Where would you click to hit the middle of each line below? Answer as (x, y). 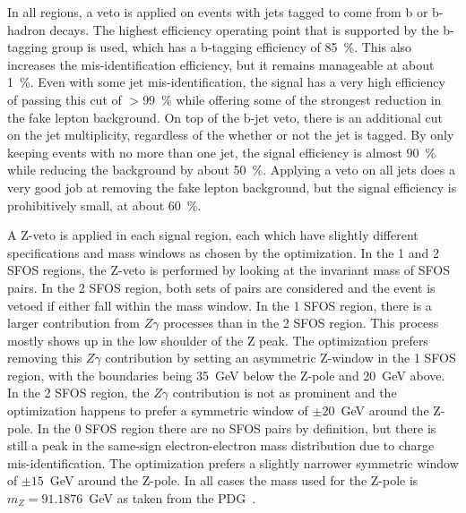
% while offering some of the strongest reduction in (302, 99)
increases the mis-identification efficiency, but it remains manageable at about (221, 64)
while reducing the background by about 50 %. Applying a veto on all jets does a (231, 170)
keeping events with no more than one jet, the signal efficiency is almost (205, 152)
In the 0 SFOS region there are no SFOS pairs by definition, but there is (237, 427)
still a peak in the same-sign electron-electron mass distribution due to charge (221, 445)
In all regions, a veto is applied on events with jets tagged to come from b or (218, 12)
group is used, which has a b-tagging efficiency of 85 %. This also (232, 47)
